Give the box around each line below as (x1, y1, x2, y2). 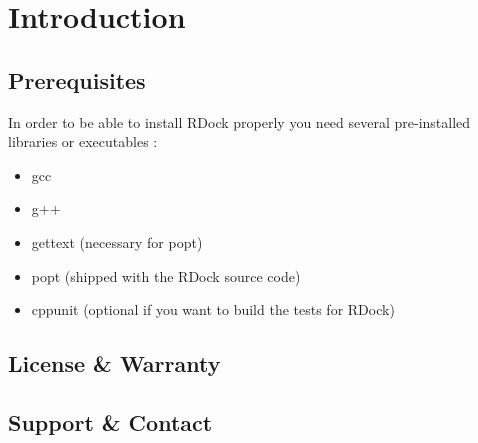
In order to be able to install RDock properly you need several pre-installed (8, 111, 471, 132)
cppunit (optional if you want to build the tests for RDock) (31, 299, 395, 320)
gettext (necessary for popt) (31, 231, 203, 252)
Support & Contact (8, 406, 213, 437)
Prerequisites (8, 64, 146, 95)
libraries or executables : (8, 131, 158, 152)
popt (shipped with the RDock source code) (31, 265, 301, 286)
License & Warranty (8, 348, 221, 379)
